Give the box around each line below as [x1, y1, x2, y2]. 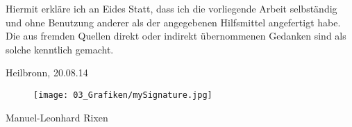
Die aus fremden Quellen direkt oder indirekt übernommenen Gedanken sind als [6, 28, 346, 43]
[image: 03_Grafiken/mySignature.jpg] [33, 90, 212, 100]
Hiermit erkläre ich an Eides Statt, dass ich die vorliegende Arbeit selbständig [6, 1, 337, 15]
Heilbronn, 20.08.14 [6, 65, 88, 80]
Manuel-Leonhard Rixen [6, 110, 108, 124]
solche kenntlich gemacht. [6, 42, 114, 56]
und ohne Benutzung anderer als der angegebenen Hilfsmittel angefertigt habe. [6, 15, 341, 29]
